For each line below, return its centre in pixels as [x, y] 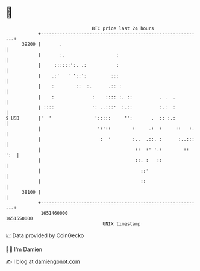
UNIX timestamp [122, 224]
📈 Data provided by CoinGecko [45, 235]
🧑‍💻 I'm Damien [24, 249]
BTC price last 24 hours [123, 28]
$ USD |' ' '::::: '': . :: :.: [91, 118]
